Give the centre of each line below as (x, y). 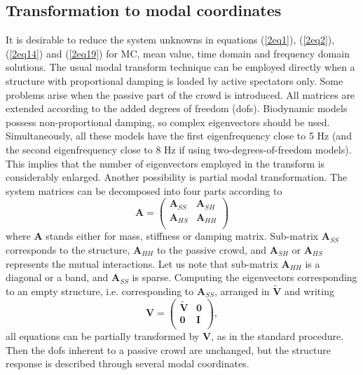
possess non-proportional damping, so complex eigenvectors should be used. (168, 122)
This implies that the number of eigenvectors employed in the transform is (165, 163)
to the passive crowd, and (212, 249)
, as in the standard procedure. (278, 335)
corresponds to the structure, (68, 249)
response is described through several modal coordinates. (128, 363)
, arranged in (242, 291)
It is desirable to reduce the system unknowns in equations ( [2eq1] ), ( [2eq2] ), (170, 40)
